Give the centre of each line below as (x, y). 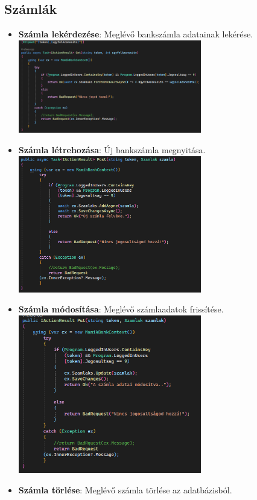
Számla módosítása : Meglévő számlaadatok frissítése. (121, 309)
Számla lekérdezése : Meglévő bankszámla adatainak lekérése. (136, 34)
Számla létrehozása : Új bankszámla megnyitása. (112, 149)
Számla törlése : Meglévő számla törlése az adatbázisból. (125, 490)
